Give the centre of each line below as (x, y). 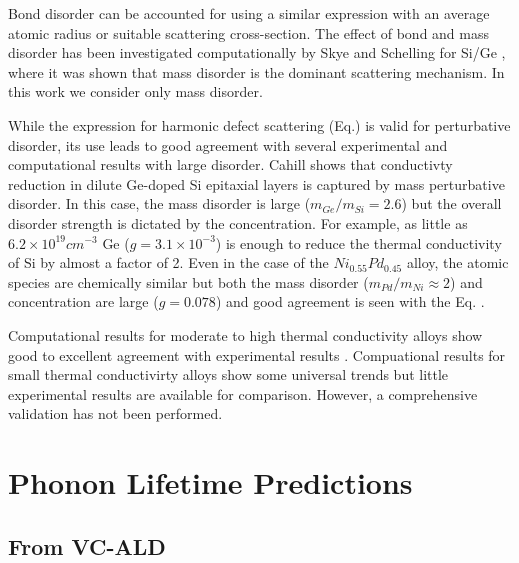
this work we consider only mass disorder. (135, 91)
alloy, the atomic (457, 262)
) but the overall (451, 203)
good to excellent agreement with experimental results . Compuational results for (257, 354)
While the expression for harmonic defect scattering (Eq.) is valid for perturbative (259, 124)
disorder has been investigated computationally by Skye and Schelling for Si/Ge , (257, 52)
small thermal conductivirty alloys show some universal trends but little (228, 374)
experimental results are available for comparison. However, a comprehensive (243, 393)
